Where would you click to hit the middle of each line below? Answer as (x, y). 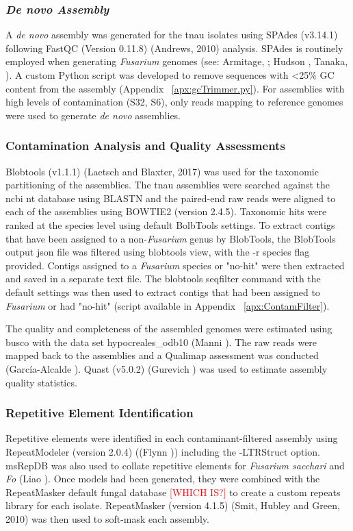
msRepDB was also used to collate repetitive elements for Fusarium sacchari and (175, 465)
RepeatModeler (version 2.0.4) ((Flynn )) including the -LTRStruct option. (163, 451)
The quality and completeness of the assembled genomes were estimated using (169, 329)
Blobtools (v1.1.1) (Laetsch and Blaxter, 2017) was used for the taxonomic (162, 171)
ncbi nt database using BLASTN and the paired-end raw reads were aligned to (171, 198)
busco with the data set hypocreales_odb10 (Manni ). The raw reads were (161, 342)
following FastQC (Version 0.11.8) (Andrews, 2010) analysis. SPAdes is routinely (174, 48)
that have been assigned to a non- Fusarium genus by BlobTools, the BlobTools (171, 238)
